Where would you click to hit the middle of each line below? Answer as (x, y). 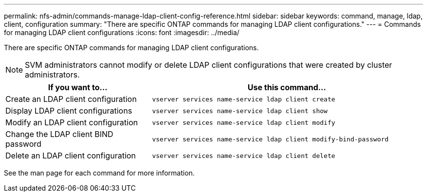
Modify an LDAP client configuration (72, 122)
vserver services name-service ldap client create (243, 99)
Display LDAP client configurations (69, 111)
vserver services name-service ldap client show (240, 111)
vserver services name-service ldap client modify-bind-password (270, 139)
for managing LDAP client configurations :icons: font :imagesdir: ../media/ (122, 32)
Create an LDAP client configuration (71, 99)
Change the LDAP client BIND (59, 134)
